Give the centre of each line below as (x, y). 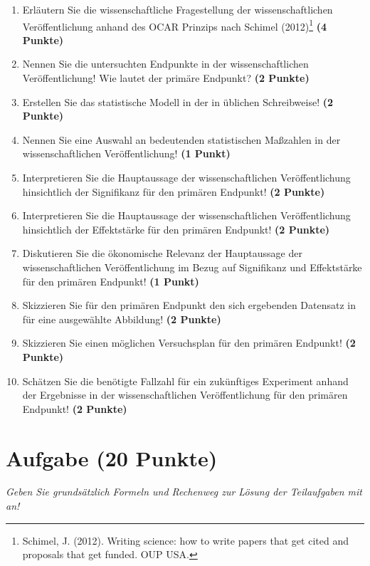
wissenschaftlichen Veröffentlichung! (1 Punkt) (126, 153)
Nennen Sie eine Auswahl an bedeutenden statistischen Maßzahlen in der (181, 139)
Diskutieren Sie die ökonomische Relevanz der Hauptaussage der (162, 253)
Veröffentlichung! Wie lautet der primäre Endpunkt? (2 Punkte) (166, 78)
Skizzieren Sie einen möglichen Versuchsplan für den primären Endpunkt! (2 (189, 343)
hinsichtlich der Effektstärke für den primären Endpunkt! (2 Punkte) (176, 229)
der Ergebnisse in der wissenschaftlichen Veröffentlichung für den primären (185, 395)
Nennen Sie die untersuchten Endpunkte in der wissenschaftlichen (165, 64)
